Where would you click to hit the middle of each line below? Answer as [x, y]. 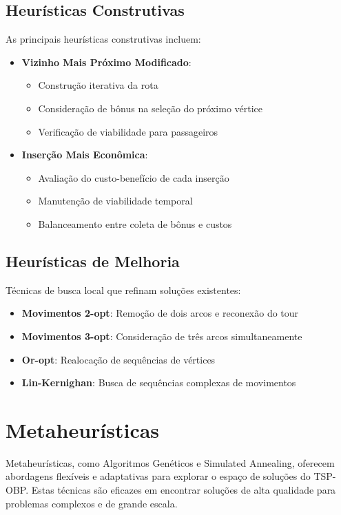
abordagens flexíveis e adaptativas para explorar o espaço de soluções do [158, 476]
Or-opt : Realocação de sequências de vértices [118, 359]
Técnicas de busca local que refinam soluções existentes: [123, 290]
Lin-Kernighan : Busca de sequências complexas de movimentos [159, 382]
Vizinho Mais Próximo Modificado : [106, 62]
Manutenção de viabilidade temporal [115, 201]
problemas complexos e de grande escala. [92, 503]
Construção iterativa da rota [98, 85]
